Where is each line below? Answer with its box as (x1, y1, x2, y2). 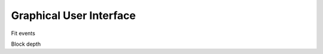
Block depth (11, 40, 41, 47)
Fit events (11, 30, 35, 37)
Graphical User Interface (11, 9, 136, 22)
